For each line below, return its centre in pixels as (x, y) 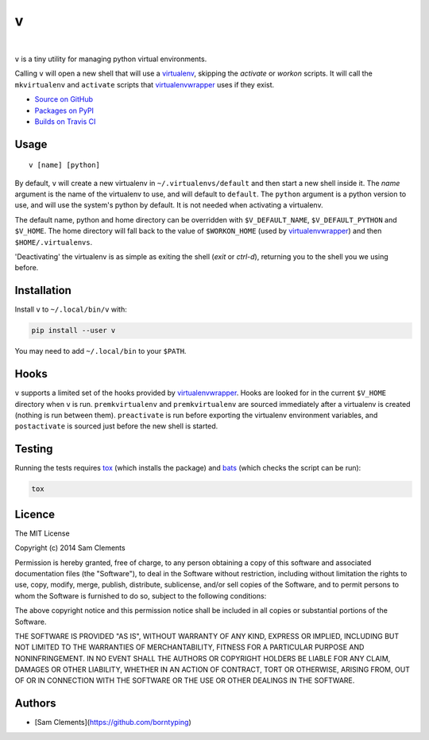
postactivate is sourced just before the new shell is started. (116, 426)
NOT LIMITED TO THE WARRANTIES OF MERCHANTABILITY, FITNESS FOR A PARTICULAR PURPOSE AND (189, 647)
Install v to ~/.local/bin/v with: (71, 309)
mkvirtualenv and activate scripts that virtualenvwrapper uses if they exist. (145, 84)
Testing (34, 449)
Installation (43, 291)
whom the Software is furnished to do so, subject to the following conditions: (141, 595)
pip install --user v (73, 331)
